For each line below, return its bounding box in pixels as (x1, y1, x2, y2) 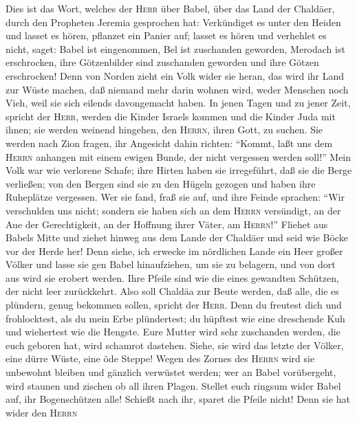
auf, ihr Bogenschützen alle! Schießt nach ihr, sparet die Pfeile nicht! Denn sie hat (6, 392, 351, 406)
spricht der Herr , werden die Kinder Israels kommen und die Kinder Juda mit (6, 109, 336, 123)
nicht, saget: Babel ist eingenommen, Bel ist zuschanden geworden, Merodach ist (6, 41, 345, 56)
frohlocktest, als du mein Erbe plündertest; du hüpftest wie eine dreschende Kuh (6, 311, 345, 325)
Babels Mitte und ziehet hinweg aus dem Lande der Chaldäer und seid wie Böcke (6, 230, 348, 245)
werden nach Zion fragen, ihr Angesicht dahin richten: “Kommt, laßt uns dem (6, 135, 333, 150)
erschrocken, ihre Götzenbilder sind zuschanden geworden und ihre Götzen (6, 55, 319, 69)
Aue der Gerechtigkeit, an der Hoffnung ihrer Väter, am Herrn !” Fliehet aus (6, 216, 328, 231)
